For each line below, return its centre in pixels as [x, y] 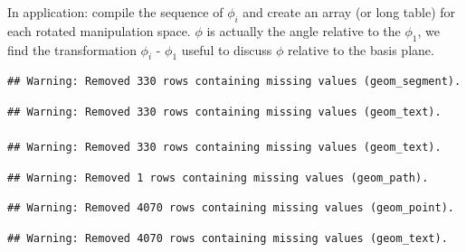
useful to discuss [227, 49]
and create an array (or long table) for [349, 12]
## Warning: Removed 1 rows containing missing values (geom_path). [218, 177]
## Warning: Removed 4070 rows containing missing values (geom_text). [228, 238]
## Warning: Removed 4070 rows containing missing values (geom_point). [231, 208]
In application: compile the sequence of [115, 12]
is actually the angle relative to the [304, 30]
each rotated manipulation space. [99, 30]
